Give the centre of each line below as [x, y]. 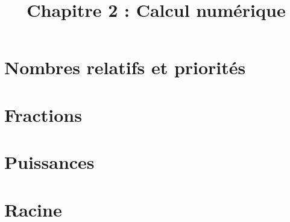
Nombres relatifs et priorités [125, 67]
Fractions [43, 114]
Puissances [49, 162]
